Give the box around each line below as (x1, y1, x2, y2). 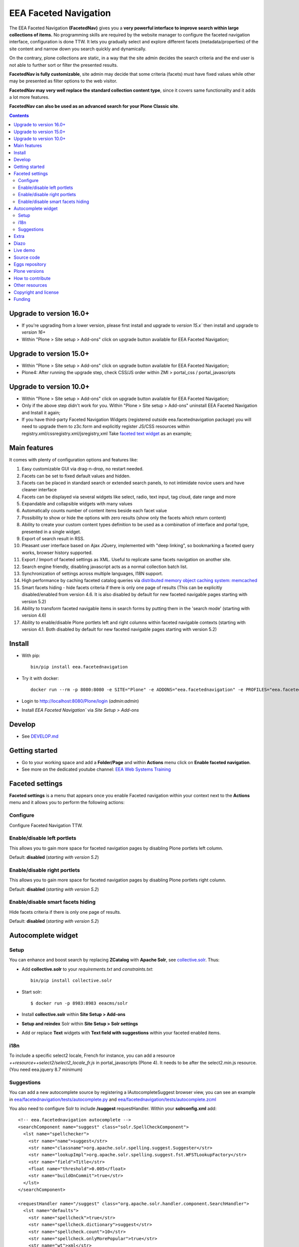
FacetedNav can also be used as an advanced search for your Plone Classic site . (9, 103, 179, 109)
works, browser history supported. (21, 549, 93, 556)
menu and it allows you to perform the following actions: (9, 800, 125, 806)
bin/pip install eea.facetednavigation (30, 664, 128, 670)
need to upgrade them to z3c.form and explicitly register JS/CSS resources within (21, 423, 190, 429)
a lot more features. (9, 94, 50, 100)
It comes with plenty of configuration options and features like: (9, 456, 138, 462)
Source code (13, 254, 40, 260)
